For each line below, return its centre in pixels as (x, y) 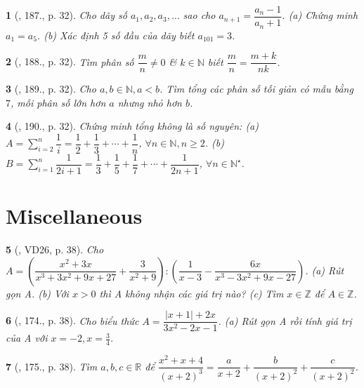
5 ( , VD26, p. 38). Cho (55, 249)
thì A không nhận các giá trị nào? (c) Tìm (191, 293)
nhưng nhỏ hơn (150, 102)
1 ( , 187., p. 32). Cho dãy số (66, 15)
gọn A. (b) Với (37, 293)
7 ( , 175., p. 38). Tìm (52, 366)
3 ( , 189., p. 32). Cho (51, 89)
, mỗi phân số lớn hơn (58, 102)
